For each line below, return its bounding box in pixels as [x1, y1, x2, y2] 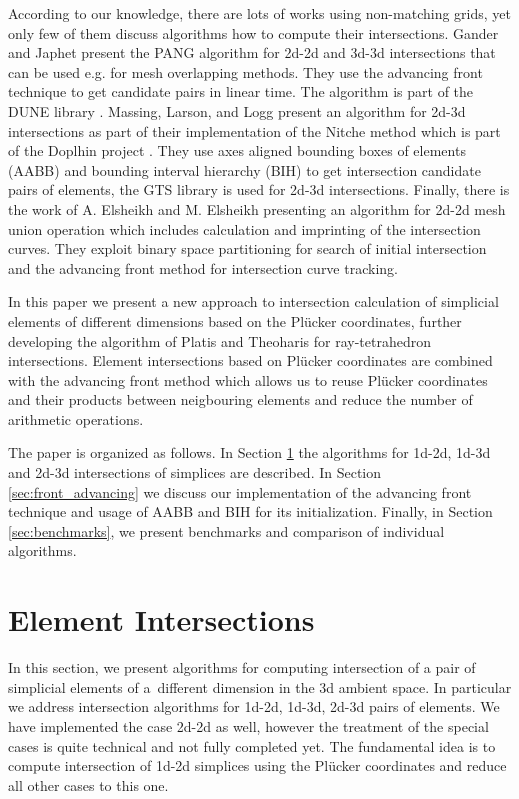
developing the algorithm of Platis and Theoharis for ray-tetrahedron [8, 330, 431, 351]
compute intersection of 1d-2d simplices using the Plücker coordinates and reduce [8, 755, 507, 776]
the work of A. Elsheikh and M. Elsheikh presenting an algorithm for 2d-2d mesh [8, 198, 506, 219]
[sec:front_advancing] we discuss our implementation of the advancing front [8, 481, 472, 502]
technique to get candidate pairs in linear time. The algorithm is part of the [8, 81, 474, 102]
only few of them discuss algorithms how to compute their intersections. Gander [8, 22, 499, 43]
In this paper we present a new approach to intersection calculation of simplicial [8, 291, 499, 312]
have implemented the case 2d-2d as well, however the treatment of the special [8, 715, 489, 736]
